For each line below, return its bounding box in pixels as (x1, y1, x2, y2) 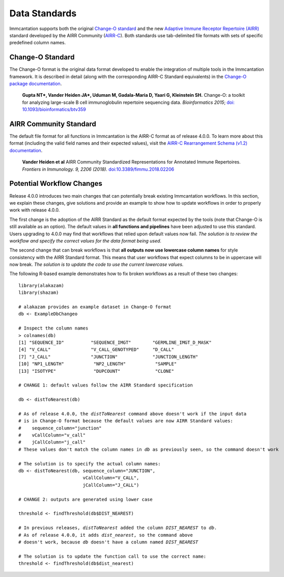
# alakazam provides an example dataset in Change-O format (18, 304, 172, 310)
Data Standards (9, 8, 77, 19)
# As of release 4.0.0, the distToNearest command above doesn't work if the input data (18, 410, 247, 417)
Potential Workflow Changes (9, 179, 103, 188)
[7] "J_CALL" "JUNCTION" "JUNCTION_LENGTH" (18, 354, 198, 360)
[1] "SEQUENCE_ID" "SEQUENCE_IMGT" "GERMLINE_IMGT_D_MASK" (18, 339, 212, 345)
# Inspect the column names (18, 325, 89, 331)
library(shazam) (18, 290, 59, 295)
